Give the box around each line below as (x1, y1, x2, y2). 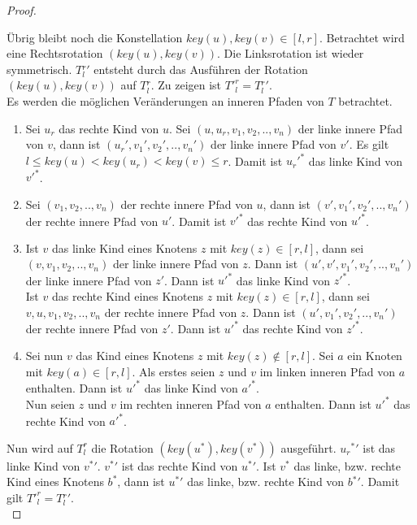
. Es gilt (349, 136, 389, 153)
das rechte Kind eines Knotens (51, 287, 204, 304)
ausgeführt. (280, 439, 337, 456)
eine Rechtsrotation (7, 45, 103, 62)
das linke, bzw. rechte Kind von (187, 473, 345, 490)
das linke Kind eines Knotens (51, 239, 198, 256)
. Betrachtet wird (319, 28, 405, 46)
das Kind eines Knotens (76, 347, 194, 364)
